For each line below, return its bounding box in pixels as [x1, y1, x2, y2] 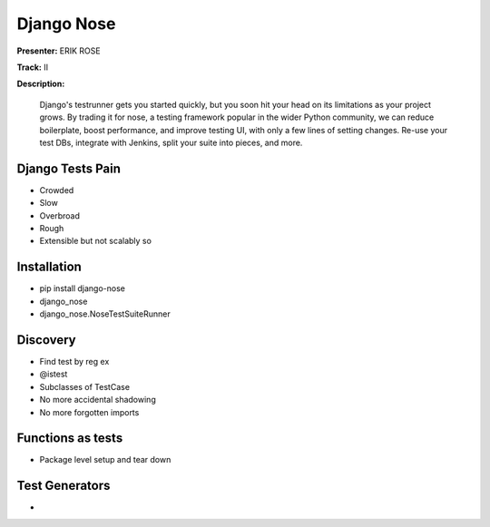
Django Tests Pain [16, 161, 122, 176]
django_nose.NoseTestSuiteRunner [39, 308, 171, 319]
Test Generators [16, 478, 111, 493]
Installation [16, 259, 82, 275]
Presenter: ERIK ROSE [16, 45, 101, 56]
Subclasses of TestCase [39, 381, 131, 392]
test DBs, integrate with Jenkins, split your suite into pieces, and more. [39, 137, 303, 148]
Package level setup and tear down [39, 454, 171, 465]
